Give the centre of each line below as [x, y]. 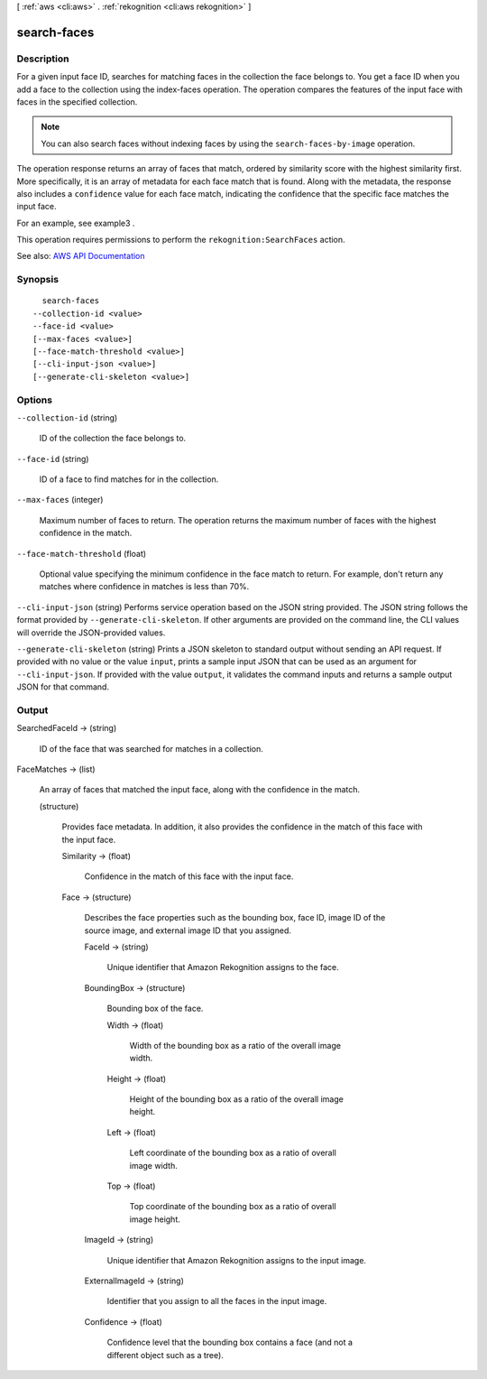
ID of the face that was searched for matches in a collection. [151, 748]
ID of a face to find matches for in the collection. [129, 479]
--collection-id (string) [67, 417]
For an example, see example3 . [76, 223]
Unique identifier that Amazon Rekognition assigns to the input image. [237, 1260]
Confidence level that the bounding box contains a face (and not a [230, 1342]
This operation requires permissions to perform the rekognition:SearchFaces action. [181, 240]
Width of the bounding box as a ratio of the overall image [235, 1045]
